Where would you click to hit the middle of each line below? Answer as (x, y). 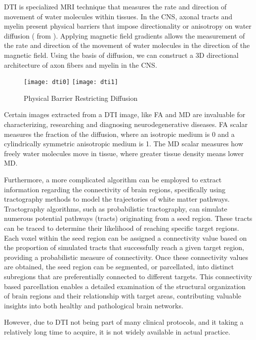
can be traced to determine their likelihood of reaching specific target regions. (122, 228)
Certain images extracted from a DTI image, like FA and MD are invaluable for (125, 114)
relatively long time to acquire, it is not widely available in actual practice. (117, 331)
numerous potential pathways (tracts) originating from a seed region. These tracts (128, 218)
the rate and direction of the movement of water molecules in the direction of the (127, 45)
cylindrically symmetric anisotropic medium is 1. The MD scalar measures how (124, 144)
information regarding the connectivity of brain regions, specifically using (115, 189)
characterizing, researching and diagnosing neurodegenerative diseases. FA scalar (126, 124)
